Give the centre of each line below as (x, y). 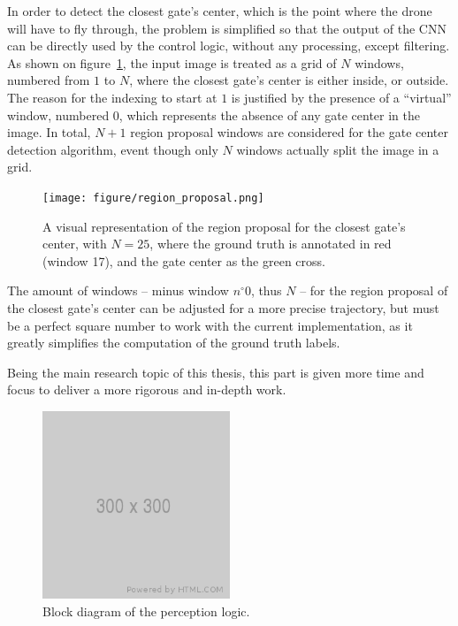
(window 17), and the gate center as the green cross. (184, 260)
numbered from (49, 80)
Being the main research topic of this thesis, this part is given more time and (216, 372)
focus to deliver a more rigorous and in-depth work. (147, 389)
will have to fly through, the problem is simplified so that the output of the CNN (227, 28)
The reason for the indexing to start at (112, 97)
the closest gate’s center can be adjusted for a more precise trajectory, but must (223, 307)
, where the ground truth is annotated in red (271, 244)
